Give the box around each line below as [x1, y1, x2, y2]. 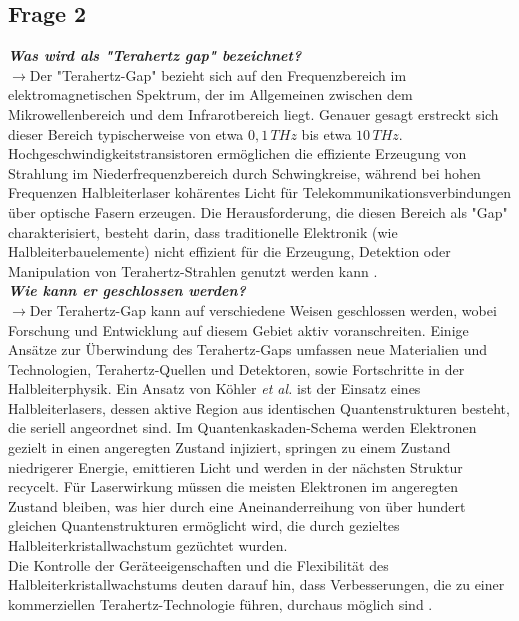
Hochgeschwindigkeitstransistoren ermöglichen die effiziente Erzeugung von [8, 143, 467, 164]
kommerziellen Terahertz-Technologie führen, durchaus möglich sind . [8, 593, 433, 614]
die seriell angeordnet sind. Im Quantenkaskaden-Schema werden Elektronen [8, 417, 477, 438]
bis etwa [301, 123, 352, 144]
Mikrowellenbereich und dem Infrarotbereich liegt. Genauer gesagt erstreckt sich [8, 103, 499, 124]
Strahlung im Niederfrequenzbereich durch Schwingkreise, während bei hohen [8, 162, 481, 183]
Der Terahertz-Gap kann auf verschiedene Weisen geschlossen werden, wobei [29, 299, 497, 320]
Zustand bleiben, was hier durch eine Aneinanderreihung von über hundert [8, 495, 466, 516]
